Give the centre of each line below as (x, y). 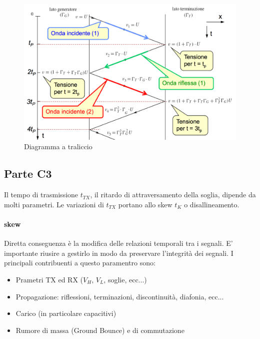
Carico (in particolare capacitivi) (66, 313)
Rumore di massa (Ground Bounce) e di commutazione (100, 330)
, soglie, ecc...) (125, 279)
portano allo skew (145, 204)
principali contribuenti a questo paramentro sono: (80, 263)
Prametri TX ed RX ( (49, 279)
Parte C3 (28, 174)
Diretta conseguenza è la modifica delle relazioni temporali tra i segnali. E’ (118, 243)
